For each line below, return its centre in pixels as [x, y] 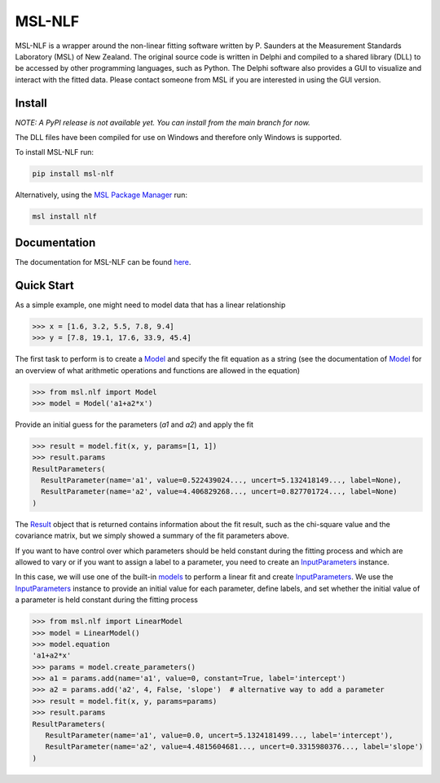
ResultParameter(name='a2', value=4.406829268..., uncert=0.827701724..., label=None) [220, 492]
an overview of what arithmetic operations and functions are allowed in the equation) [158, 370]
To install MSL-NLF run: [54, 152]
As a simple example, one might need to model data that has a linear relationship [150, 305]
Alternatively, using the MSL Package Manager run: [101, 195]
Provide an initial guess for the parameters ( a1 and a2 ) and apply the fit [134, 424]
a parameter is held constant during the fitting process [107, 600]
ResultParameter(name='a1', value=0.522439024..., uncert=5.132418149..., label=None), [222, 480]
